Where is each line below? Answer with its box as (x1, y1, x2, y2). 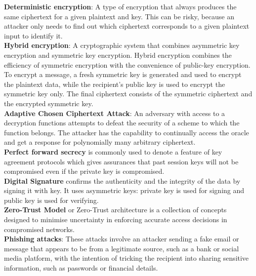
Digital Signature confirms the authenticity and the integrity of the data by (4, 175, 241, 186)
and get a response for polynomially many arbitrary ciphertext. (4, 137, 196, 147)
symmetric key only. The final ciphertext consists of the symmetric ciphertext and (4, 88, 253, 99)
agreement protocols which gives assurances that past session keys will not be (4, 156, 239, 166)
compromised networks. (4, 224, 75, 234)
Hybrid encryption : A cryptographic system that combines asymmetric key (4, 40, 240, 50)
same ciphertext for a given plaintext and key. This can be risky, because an (4, 11, 234, 21)
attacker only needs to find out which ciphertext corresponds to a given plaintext (4, 21, 250, 31)
